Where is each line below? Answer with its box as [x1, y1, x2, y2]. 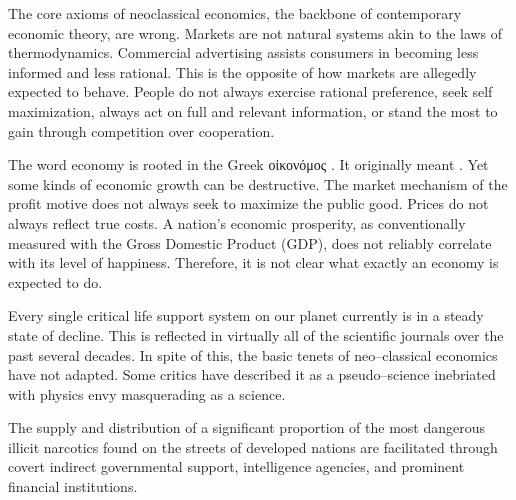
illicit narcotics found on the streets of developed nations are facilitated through [8, 436, 498, 457]
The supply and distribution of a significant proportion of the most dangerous [8, 417, 486, 438]
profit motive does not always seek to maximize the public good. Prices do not [8, 193, 489, 214]
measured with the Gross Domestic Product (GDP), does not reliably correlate [8, 232, 492, 253]
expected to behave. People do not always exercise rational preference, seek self [8, 81, 493, 102]
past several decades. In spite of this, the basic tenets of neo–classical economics [8, 344, 498, 365]
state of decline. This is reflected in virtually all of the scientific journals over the [8, 324, 504, 345]
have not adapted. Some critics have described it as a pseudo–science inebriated [8, 364, 496, 385]
